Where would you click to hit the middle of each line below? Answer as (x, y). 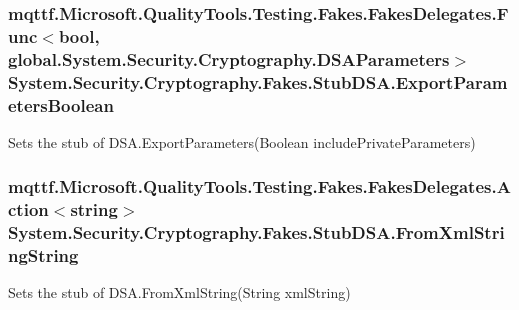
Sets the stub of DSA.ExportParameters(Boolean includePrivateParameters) (242, 141)
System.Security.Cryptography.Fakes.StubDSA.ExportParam (258, 81)
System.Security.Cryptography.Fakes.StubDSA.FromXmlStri (256, 232)
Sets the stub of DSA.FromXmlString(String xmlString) (179, 292)
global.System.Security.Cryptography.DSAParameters (229, 58)
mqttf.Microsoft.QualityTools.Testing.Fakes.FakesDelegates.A (259, 186)
